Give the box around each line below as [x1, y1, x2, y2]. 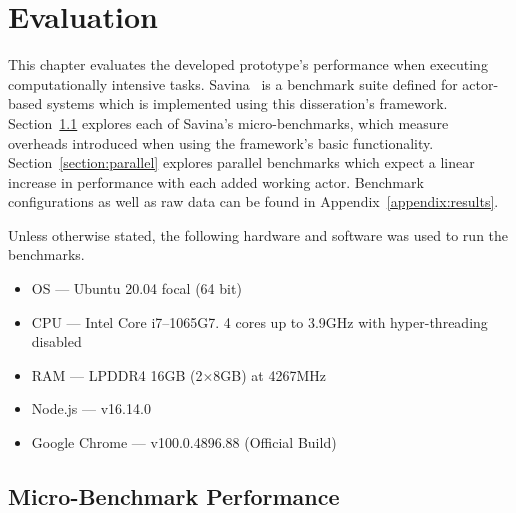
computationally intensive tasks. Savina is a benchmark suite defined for [8, 73, 458, 94]
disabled [31, 331, 82, 352]
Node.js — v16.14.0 [31, 398, 151, 419]
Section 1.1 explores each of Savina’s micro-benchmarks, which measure [8, 112, 449, 133]
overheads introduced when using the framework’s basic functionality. [8, 132, 434, 153]
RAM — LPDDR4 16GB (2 [31, 364, 203, 385]
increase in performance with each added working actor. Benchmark [8, 171, 424, 192]
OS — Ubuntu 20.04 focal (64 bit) [31, 278, 242, 299]
